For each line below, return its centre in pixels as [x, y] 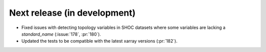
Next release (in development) [72, 13]
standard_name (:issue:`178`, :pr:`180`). [61, 34]
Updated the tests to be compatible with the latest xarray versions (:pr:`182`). [99, 41]
